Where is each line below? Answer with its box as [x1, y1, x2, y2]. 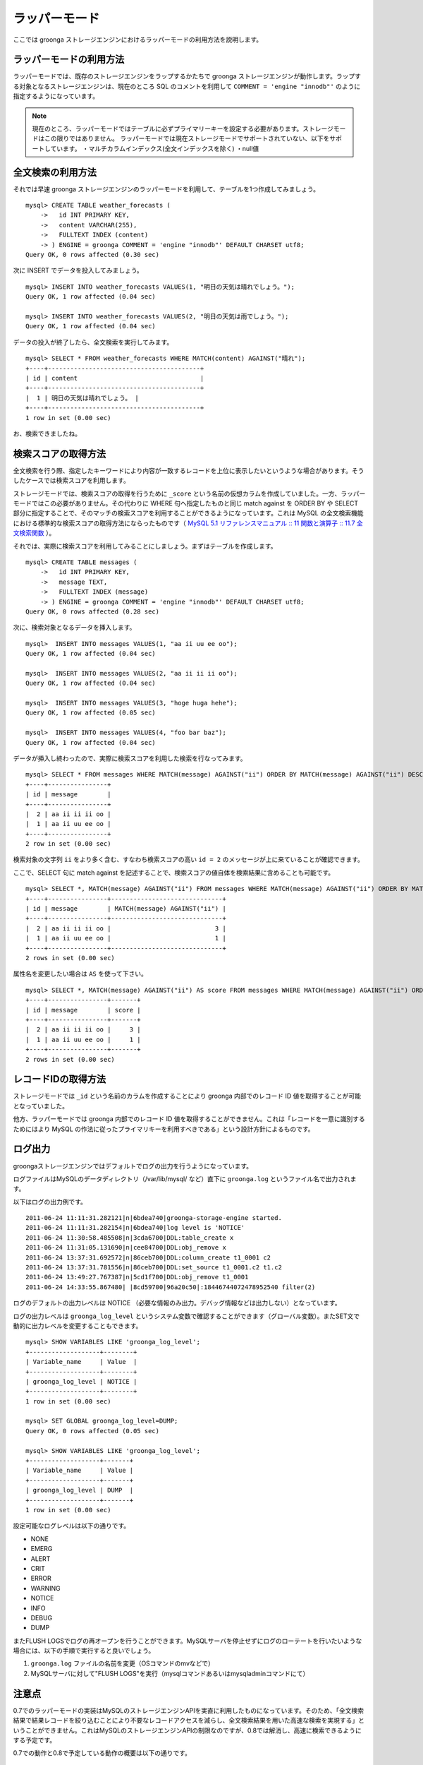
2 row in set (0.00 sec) [25, 840, 111, 848]
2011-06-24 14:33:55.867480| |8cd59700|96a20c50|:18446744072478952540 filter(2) [25, 1283, 316, 1291]
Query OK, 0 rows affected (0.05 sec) [25, 1427, 160, 1435]
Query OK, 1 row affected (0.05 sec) [25, 709, 157, 717]
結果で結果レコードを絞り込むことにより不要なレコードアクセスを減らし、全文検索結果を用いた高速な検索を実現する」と [13, 1716, 365, 1725]
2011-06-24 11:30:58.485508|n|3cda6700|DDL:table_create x [25, 1233, 234, 1242]
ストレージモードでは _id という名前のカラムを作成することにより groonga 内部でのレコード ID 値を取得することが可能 [13, 1091, 361, 1101]
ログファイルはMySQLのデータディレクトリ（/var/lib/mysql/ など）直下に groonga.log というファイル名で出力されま [13, 1174, 357, 1183]
